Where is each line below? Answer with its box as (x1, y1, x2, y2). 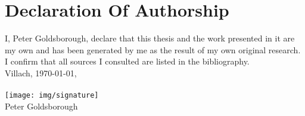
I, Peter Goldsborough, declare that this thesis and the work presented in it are (5, 32, 295, 44)
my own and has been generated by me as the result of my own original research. (5, 43, 301, 56)
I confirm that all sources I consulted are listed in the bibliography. (5, 55, 250, 67)
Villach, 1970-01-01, (5, 66, 77, 79)
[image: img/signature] (5, 91, 99, 100)
